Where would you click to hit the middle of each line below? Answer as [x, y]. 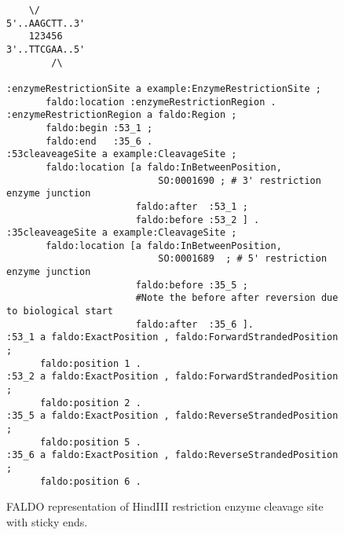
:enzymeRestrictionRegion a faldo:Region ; [122, 115]
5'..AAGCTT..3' [46, 23]
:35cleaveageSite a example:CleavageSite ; [122, 233]
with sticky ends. [47, 521]
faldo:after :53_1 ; [192, 206]
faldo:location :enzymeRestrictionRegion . [161, 102]
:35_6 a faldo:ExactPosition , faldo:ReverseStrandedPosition [172, 455]
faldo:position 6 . [90, 481]
